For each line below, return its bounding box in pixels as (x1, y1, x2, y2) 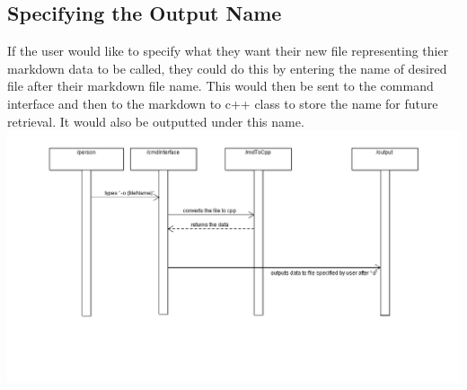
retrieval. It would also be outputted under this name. (7, 111, 304, 130)
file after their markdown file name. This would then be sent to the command (7, 76, 434, 95)
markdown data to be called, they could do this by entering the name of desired (7, 58, 447, 77)
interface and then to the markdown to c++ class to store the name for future (7, 93, 438, 112)
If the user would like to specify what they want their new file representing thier (7, 41, 449, 60)
